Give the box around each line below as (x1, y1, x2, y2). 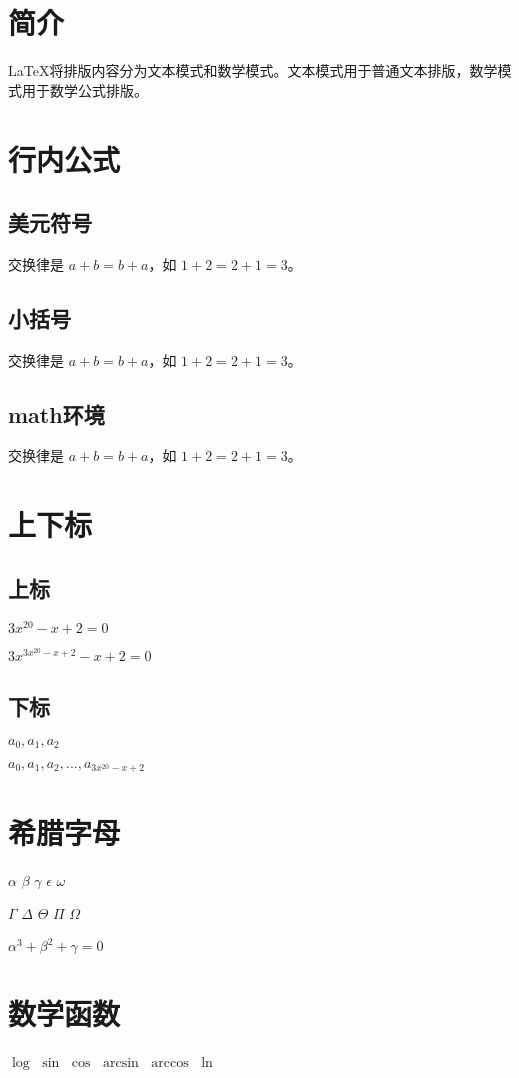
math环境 (8, 398, 105, 429)
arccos (151, 1056, 189, 1071)
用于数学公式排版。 (21, 79, 148, 100)
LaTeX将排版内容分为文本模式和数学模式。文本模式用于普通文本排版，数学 (8, 60, 498, 81)
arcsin (102, 1056, 139, 1071)
